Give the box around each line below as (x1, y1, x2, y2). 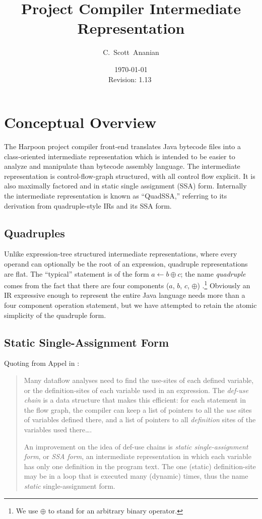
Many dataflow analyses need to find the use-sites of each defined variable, (24, 375, 254, 385)
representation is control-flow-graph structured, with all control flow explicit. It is (4, 170, 255, 181)
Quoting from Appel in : (4, 358, 80, 368)
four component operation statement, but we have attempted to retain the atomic (4, 300, 257, 310)
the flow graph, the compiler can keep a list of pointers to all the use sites (24, 404, 252, 415)
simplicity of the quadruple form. (4, 309, 106, 320)
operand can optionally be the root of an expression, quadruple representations (4, 258, 248, 269)
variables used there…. (24, 424, 92, 434)
